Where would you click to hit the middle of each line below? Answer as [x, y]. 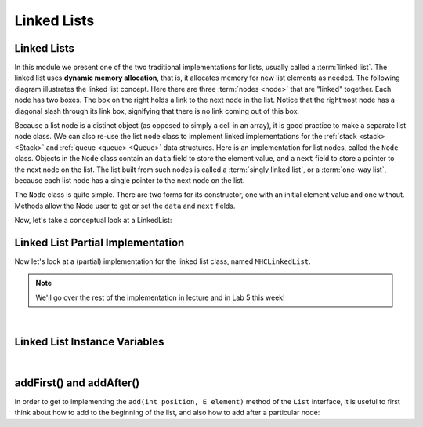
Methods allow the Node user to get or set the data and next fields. [125, 206]
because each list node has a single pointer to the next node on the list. [130, 180]
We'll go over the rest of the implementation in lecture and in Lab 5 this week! [160, 297]
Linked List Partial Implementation [99, 242]
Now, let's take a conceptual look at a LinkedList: [93, 221]
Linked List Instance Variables [89, 342]
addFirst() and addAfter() [77, 383]
